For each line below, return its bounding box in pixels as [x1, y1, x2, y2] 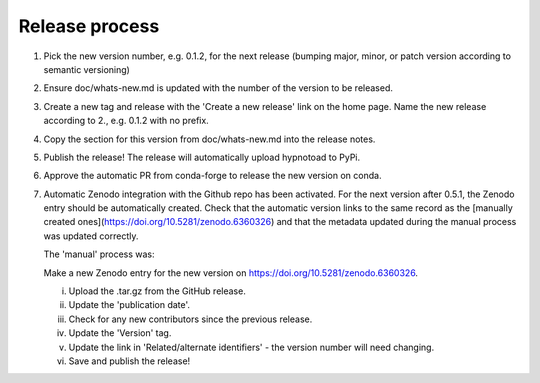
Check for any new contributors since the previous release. [68, 313, 313, 325]
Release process [18, 15, 160, 37]
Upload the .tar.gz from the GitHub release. [68, 285, 247, 297]
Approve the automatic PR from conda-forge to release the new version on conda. [43, 170, 382, 182]
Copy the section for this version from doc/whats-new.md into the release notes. [43, 133, 376, 145]
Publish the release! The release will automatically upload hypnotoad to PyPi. [43, 151, 361, 163]
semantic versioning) [43, 63, 130, 75]
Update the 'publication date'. [68, 299, 190, 311]
